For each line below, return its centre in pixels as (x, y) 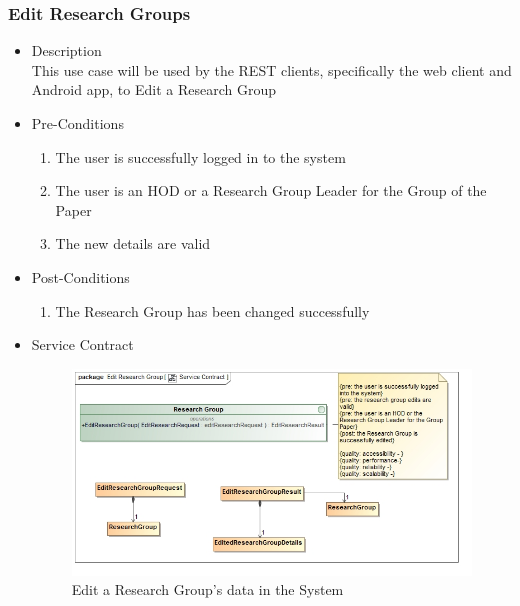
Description (66, 50)
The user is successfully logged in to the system (200, 156)
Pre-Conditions (77, 123)
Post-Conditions (80, 276)
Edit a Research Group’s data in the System (207, 589)
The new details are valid (133, 243)
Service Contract (82, 344)
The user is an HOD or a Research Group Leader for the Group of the (271, 190)
